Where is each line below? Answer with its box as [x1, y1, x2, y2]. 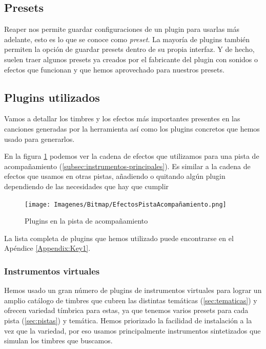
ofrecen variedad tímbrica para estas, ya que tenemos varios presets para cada [4, 305, 249, 316]
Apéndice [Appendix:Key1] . [4, 243, 91, 253]
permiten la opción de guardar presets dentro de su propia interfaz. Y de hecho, [4, 44, 255, 54]
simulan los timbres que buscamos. [4, 335, 113, 346]
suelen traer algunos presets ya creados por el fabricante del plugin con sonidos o [4, 53, 258, 64]
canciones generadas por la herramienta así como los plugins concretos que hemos [4, 123, 260, 134]
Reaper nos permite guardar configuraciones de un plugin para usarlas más [4, 24, 239, 34]
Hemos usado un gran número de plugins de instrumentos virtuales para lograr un [4, 285, 262, 296]
